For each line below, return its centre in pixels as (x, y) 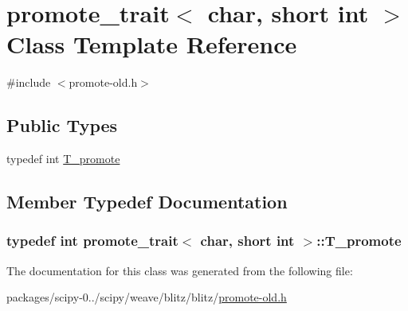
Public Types (62, 125)
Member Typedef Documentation (147, 202)
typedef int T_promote (63, 159)
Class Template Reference (152, 44)
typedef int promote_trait (92, 241)
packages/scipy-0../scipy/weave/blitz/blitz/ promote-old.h (147, 297)
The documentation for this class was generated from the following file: (180, 270)
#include (29, 82)
